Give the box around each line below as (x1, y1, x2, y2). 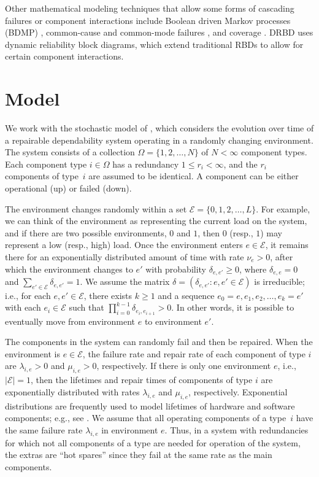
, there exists (83, 289, 133, 301)
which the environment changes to (5, 262, 133, 275)
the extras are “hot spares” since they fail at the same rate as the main (5, 448, 272, 461)
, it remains (265, 238, 309, 251)
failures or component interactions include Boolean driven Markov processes (5, 14, 291, 26)
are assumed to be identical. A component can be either (88, 169, 299, 182)
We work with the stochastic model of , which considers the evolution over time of (5, 122, 314, 134)
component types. (240, 145, 307, 158)
